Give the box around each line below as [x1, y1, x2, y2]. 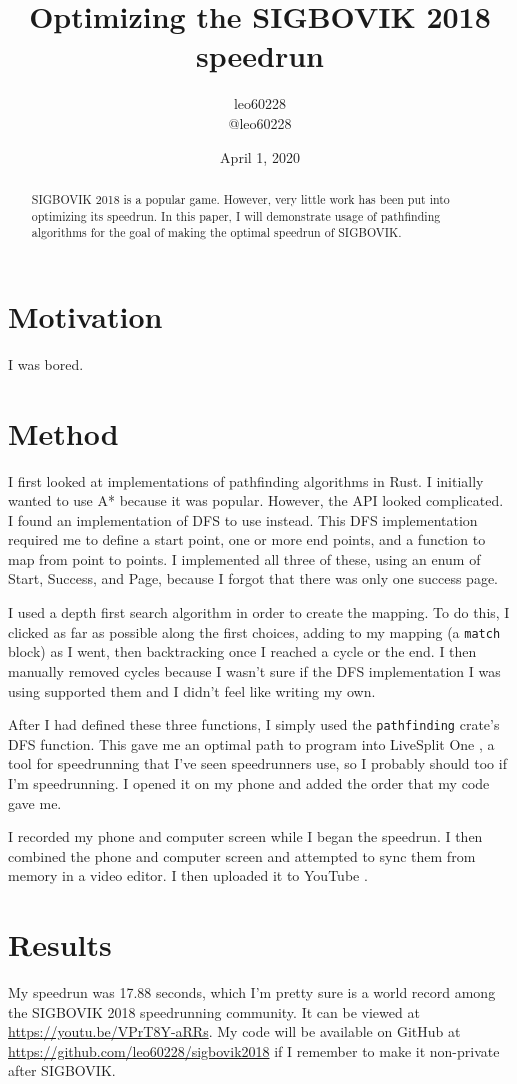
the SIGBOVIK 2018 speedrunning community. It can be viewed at [8, 1001, 420, 1022]
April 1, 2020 [220, 146, 300, 167]
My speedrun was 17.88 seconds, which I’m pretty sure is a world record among [8, 982, 496, 1003]
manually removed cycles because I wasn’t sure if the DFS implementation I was [8, 660, 501, 681]
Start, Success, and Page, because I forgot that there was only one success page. [8, 568, 499, 589]
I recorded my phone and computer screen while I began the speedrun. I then [8, 826, 483, 847]
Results [8, 924, 112, 965]
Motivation [8, 295, 163, 336]
